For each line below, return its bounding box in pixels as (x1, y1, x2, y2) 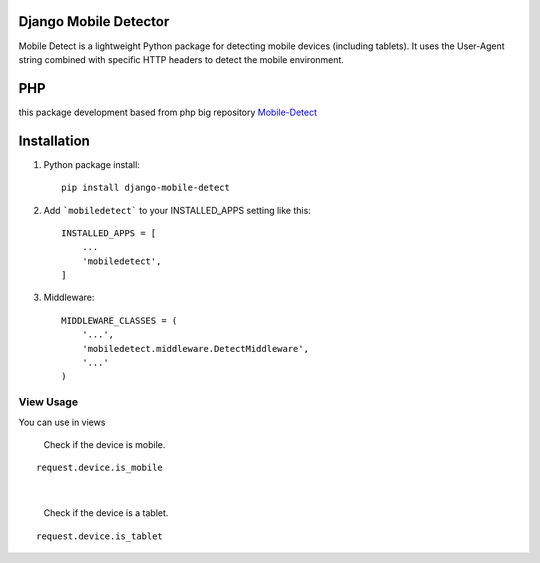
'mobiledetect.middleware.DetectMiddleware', (81, 343, 310, 354)
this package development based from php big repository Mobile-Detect (18, 106, 317, 118)
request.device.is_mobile (36, 462, 164, 474)
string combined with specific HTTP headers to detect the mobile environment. (18, 53, 345, 65)
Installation (18, 132, 90, 149)
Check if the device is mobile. (43, 438, 166, 450)
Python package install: (43, 158, 140, 170)
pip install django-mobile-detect (61, 182, 230, 194)
